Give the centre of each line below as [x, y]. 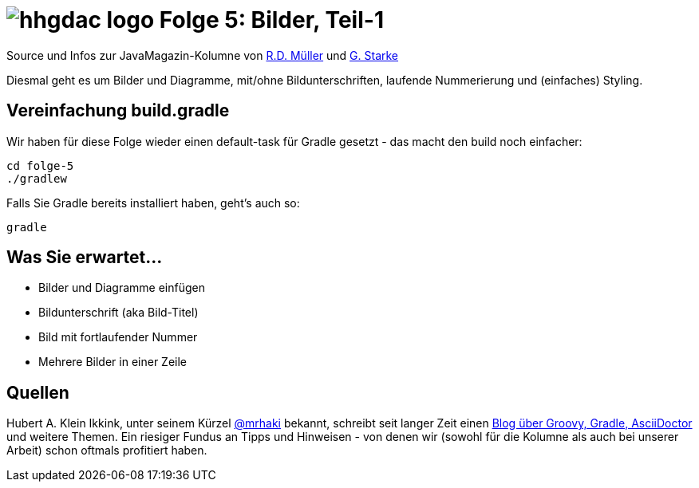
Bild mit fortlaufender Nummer [118, 337]
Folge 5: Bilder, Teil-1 [271, 20]
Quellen [38, 392]
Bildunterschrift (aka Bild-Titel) [118, 313]
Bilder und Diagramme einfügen [122, 288]
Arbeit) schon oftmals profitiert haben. [107, 451]
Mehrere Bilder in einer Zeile [113, 362]
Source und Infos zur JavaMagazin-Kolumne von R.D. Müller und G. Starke [203, 55]
